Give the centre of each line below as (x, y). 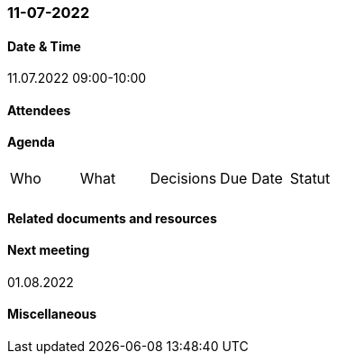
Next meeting (49, 250)
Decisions (183, 179)
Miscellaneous (52, 314)
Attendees (39, 110)
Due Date (251, 179)
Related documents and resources (112, 218)
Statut (310, 179)
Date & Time (44, 46)
